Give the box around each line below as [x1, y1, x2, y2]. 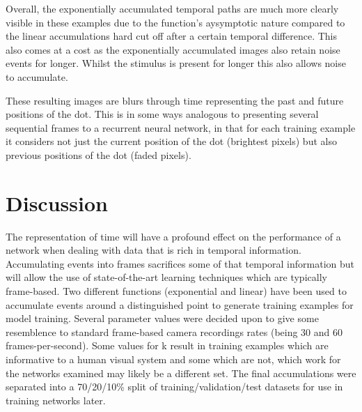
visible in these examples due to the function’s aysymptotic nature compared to [6, 15, 345, 29]
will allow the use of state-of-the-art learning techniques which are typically [6, 270, 327, 284]
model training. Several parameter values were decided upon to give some [6, 311, 319, 326]
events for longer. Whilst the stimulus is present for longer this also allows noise [6, 56, 346, 70]
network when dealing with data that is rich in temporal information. [6, 243, 301, 257]
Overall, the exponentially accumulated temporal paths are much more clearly [6, 1, 339, 15]
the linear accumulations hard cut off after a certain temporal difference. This [6, 29, 337, 43]
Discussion [6, 188, 108, 217]
